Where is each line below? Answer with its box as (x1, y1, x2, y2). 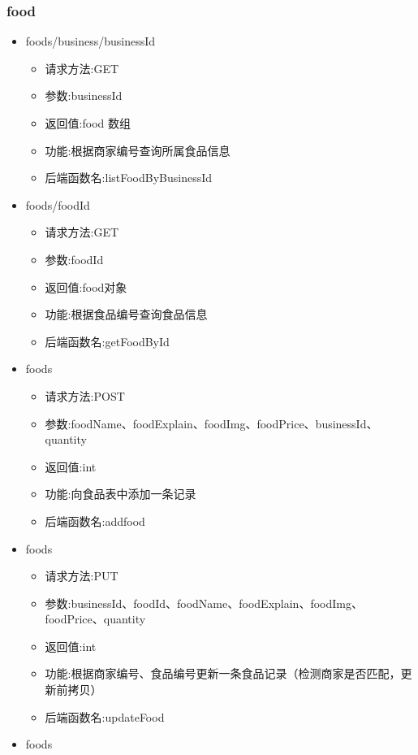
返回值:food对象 (45, 278, 127, 295)
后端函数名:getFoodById (45, 332, 170, 349)
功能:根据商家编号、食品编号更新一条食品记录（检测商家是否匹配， (45, 665, 401, 682)
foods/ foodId (25, 196, 90, 213)
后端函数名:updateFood (45, 708, 165, 725)
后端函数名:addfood (45, 512, 145, 529)
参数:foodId (45, 250, 104, 267)
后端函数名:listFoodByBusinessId (45, 169, 213, 186)
